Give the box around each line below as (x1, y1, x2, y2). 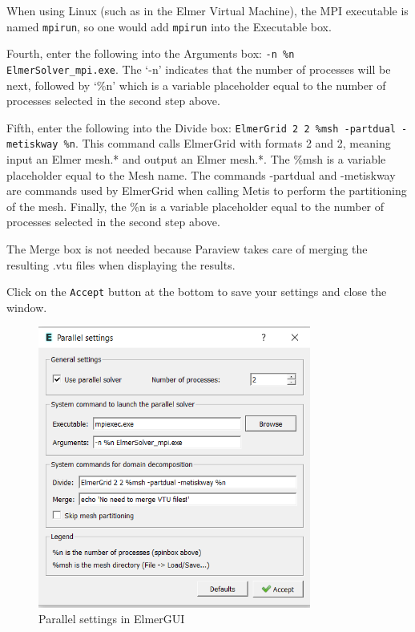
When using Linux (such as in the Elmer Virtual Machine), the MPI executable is (6, 2, 409, 18)
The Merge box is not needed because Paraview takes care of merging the (6, 241, 368, 257)
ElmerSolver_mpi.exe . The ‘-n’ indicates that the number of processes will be (6, 60, 391, 77)
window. (6, 298, 47, 315)
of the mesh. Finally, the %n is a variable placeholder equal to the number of (6, 197, 385, 214)
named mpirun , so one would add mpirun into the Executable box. (6, 18, 332, 34)
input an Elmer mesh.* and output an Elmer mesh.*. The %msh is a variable (6, 151, 386, 168)
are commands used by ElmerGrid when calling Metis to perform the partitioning (6, 182, 407, 199)
